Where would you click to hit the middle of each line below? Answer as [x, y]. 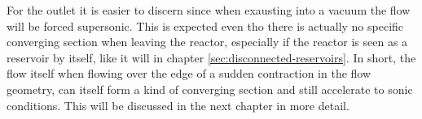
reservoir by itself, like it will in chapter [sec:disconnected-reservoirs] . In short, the [211, 57]
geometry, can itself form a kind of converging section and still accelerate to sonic [210, 89]
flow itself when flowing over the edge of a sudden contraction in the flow [189, 73]
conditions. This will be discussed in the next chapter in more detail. [178, 105]
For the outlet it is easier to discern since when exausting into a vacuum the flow [209, 10]
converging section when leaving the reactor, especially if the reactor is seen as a [207, 42]
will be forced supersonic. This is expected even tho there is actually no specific [205, 25]
